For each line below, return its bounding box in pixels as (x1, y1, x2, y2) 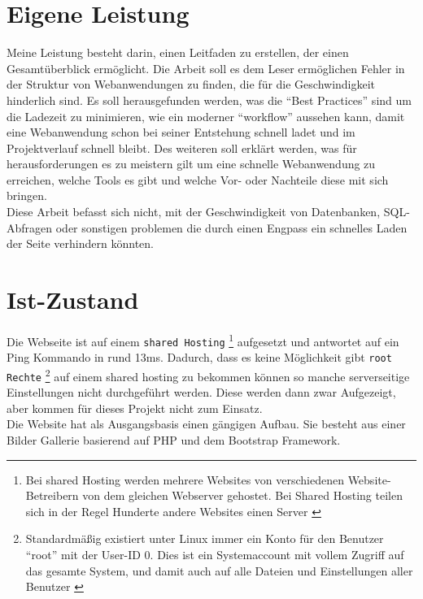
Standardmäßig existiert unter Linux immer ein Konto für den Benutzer (25, 530, 384, 547)
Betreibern (25, 487, 79, 504)
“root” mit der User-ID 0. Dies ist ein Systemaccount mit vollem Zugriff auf (25, 546, 404, 562)
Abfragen (7, 219, 53, 236)
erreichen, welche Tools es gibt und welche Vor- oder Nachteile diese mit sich (7, 171, 389, 188)
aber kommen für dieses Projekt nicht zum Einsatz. (7, 399, 263, 416)
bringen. (7, 187, 47, 204)
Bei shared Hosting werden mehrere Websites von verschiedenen (25, 471, 344, 488)
